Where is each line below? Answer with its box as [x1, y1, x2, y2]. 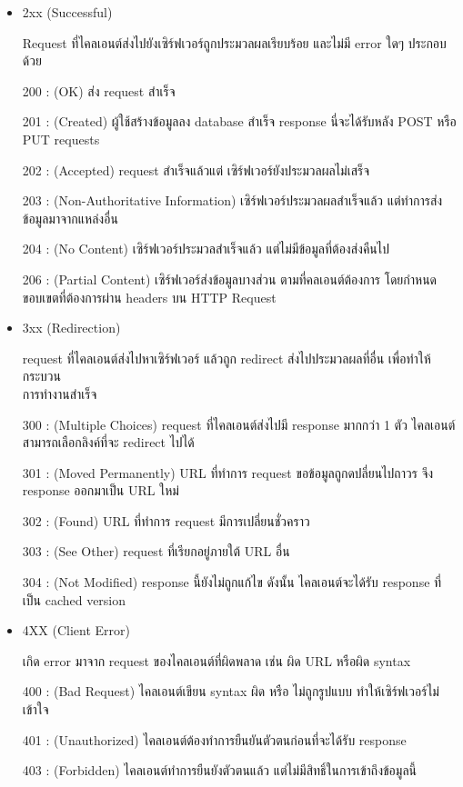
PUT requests [22, 129, 100, 148]
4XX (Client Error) [22, 621, 130, 640]
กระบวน [22, 366, 61, 385]
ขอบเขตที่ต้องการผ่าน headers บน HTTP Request [22, 287, 277, 306]
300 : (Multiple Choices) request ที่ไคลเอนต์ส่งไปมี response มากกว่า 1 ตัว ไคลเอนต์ [22, 414, 456, 433]
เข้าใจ [22, 700, 49, 719]
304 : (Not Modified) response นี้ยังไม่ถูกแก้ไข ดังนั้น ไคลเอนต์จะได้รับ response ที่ [22, 573, 442, 592]
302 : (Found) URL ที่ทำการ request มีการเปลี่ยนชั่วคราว [22, 511, 310, 530]
